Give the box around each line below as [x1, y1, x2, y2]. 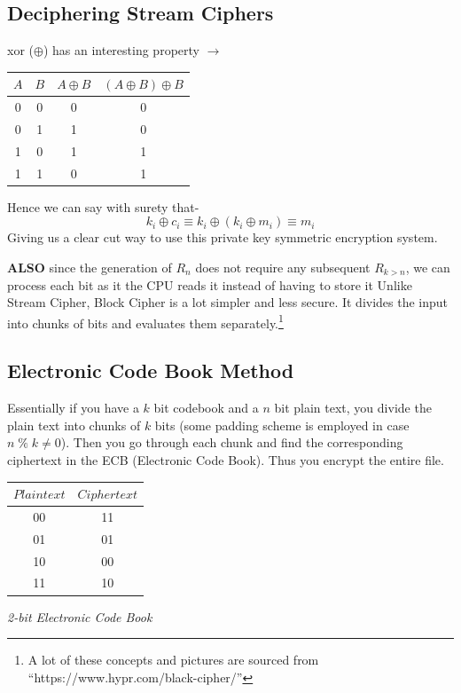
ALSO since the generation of [7, 257, 172, 276]
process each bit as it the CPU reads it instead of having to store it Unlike [7, 275, 412, 294]
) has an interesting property [43, 41, 199, 59]
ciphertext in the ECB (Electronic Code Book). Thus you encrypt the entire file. [7, 450, 444, 469]
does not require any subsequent [195, 257, 371, 276]
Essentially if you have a [7, 398, 139, 417]
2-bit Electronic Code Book [7, 607, 152, 626]
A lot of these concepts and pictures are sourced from [27, 650, 319, 669]
